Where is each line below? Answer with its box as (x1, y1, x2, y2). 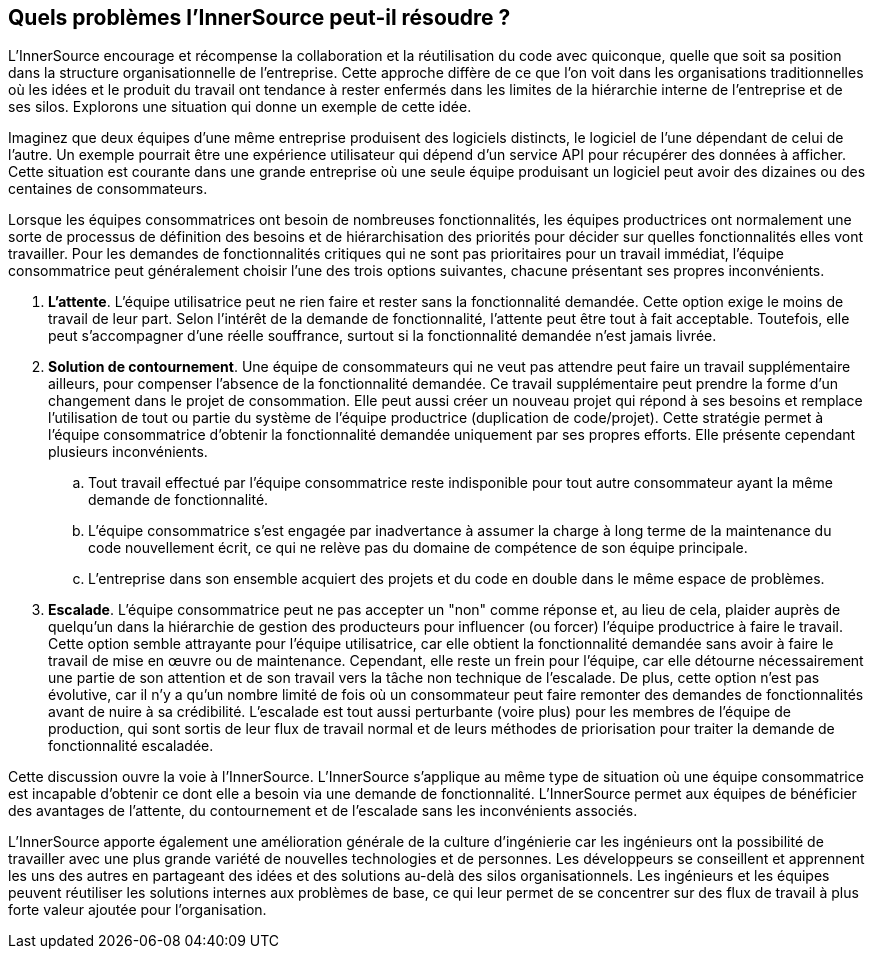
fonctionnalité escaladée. (48, 737, 214, 755)
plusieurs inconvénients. (48, 443, 208, 461)
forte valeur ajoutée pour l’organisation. (8, 901, 267, 919)
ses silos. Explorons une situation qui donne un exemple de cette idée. (8, 98, 472, 116)
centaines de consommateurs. (8, 180, 208, 198)
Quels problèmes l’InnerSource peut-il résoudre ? (8, 5, 511, 30)
